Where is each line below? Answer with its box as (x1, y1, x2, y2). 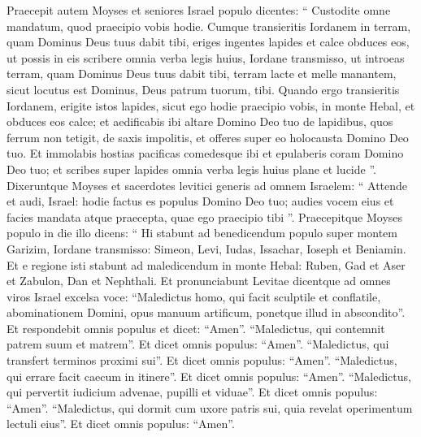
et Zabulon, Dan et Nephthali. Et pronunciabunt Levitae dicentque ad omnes (7, 272, 391, 289)
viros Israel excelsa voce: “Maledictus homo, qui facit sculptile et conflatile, (7, 288, 381, 305)
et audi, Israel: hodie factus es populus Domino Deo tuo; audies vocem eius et (7, 193, 394, 210)
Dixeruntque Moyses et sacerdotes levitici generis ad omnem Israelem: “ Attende (7, 176, 408, 193)
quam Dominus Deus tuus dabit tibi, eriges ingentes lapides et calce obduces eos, (7, 33, 410, 50)
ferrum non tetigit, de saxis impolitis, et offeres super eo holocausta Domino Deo (7, 128, 409, 145)
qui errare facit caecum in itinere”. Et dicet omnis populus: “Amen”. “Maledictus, (7, 367, 411, 384)
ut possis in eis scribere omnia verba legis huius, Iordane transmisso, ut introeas (7, 49, 405, 66)
